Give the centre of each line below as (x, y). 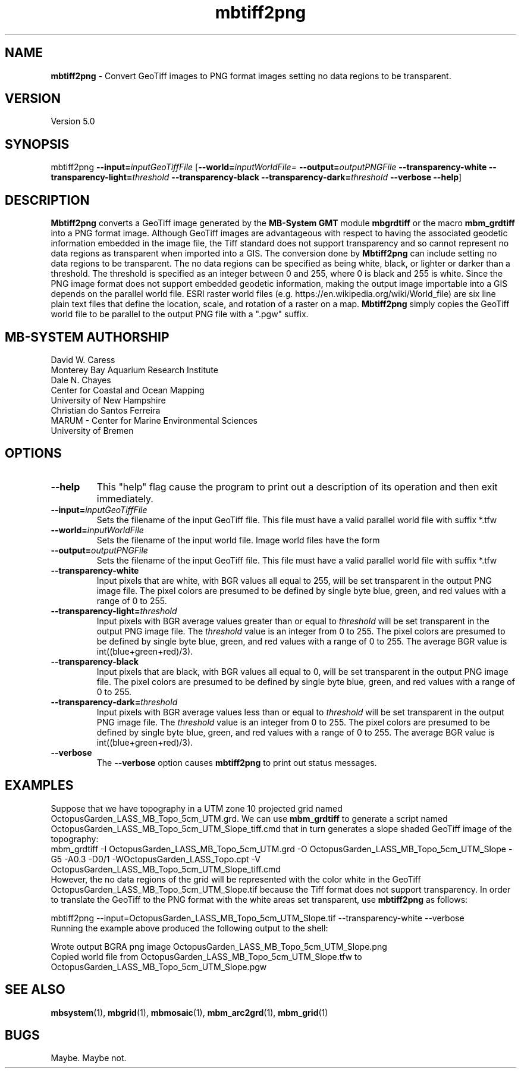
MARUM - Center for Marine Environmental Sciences (154, 420)
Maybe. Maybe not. (89, 1058)
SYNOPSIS (37, 144)
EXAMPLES (39, 786)
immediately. (125, 498)
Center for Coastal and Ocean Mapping (128, 390)
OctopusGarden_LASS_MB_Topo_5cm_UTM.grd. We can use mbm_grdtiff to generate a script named (249, 818)
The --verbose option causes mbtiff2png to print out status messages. (237, 762)
